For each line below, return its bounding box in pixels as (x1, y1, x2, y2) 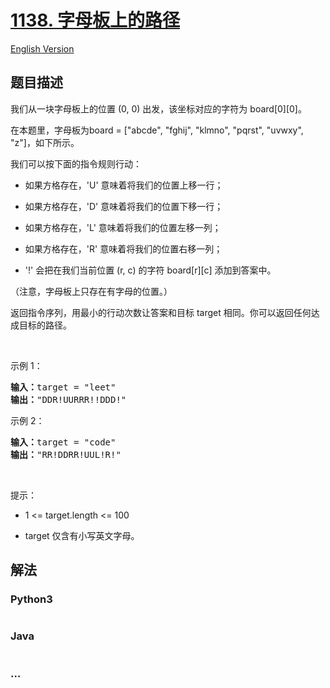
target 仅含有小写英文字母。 (24, 529, 140, 541)
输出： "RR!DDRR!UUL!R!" (10, 449, 122, 460)
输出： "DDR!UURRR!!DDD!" (10, 394, 127, 405)
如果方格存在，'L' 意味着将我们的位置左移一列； (24, 221, 222, 233)
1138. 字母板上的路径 (10, 9, 180, 32)
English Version (10, 42, 75, 55)
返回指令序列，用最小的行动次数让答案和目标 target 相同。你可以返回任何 (10, 306, 312, 318)
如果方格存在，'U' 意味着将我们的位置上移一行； (24, 179, 224, 191)
